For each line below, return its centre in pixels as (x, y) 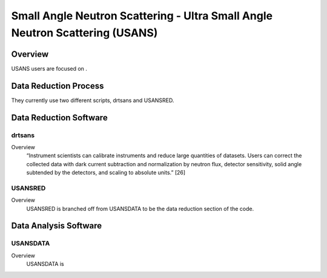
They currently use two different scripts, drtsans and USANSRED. (93, 100)
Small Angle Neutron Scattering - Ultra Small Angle (142, 16)
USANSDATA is (45, 264)
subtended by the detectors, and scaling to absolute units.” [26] (106, 173)
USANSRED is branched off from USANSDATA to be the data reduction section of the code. (140, 208)
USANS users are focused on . (49, 68)
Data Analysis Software (57, 226)
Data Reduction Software (60, 118)
